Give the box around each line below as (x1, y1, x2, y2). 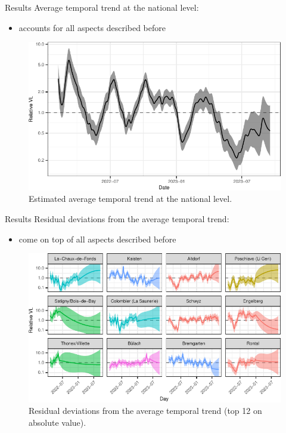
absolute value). (29, 416, 86, 429)
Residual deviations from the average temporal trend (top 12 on (29, 404, 262, 417)
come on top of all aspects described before (18, 232, 176, 245)
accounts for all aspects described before (18, 21, 166, 33)
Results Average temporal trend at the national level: (5, 1, 199, 13)
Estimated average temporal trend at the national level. (29, 192, 232, 205)
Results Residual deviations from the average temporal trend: (5, 212, 229, 225)
